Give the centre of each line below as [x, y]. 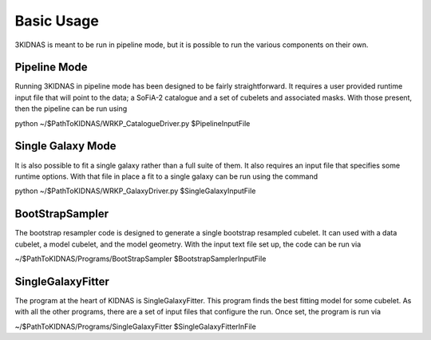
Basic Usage [57, 21]
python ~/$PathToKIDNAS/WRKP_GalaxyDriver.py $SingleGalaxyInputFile [135, 191]
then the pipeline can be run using [71, 109]
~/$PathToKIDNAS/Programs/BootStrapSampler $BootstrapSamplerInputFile [140, 259]
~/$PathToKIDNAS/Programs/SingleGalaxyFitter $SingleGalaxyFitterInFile [136, 326]
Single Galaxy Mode [65, 146]
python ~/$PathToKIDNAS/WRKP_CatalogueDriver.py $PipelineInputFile [132, 123]
